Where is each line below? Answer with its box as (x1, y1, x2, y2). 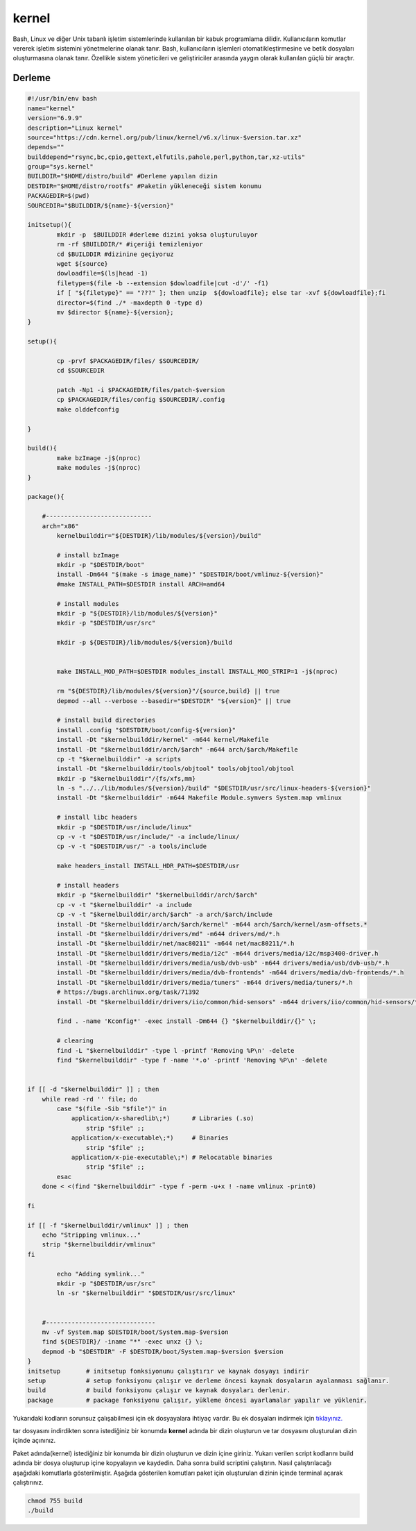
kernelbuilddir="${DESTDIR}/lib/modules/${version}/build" (56, 532, 262, 539)
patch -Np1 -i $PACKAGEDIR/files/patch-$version (56, 386, 225, 394)
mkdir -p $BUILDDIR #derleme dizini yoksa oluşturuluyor (56, 230, 258, 239)
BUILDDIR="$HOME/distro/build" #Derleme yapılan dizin (27, 172, 218, 180)
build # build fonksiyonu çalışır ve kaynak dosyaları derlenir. (27, 1387, 291, 1394)
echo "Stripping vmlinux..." (42, 1231, 141, 1239)
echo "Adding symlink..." (56, 1270, 145, 1278)
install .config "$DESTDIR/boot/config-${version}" (56, 726, 236, 734)
